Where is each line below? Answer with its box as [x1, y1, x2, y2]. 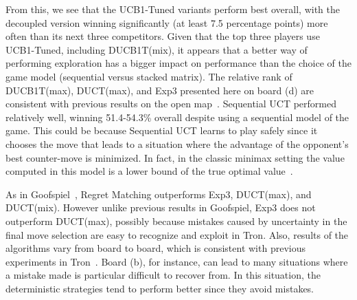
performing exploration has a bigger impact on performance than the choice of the [5, 56, 352, 70]
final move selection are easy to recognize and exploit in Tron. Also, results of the [5, 227, 349, 242]
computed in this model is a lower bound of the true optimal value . [5, 164, 293, 178]
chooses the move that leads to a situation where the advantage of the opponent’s [5, 136, 349, 151]
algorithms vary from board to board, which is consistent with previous [5, 241, 306, 255]
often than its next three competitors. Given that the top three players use [5, 29, 320, 43]
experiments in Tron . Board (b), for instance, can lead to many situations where [5, 254, 348, 268]
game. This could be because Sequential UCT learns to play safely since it [5, 123, 318, 138]
